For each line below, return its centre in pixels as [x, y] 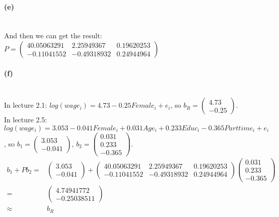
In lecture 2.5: [26, 120]
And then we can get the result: [53, 35]
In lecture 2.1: [26, 105]
